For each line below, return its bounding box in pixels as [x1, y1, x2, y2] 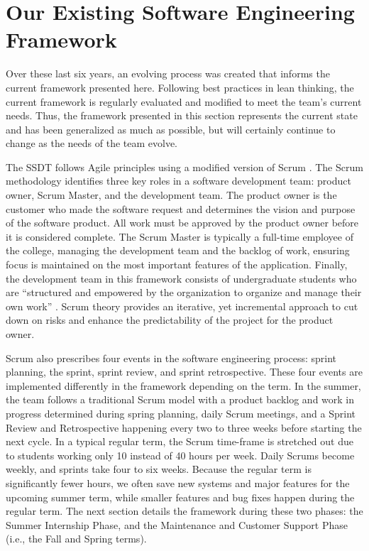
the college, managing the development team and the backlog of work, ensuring [6, 243, 350, 258]
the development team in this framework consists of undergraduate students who [6, 271, 357, 285]
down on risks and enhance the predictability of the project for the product [6, 312, 334, 327]
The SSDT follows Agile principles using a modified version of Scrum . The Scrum [6, 159, 363, 174]
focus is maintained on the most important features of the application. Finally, [6, 257, 348, 272]
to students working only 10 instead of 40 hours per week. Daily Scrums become [6, 447, 355, 462]
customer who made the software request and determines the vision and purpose [6, 201, 356, 216]
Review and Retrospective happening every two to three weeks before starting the [6, 420, 362, 435]
